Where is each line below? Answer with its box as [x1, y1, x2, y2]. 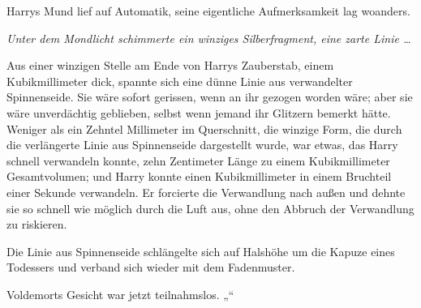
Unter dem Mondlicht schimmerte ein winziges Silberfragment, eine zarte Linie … [6, 29, 411, 46]
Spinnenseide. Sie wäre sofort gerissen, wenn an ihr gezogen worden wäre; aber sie [6, 88, 413, 105]
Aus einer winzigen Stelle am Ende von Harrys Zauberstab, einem [6, 57, 334, 74]
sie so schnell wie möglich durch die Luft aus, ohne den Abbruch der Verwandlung [6, 199, 415, 216]
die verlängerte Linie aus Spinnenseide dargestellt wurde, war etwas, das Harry [6, 136, 398, 153]
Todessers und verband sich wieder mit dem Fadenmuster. [6, 259, 295, 276]
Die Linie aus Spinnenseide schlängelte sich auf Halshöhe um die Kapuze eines [6, 242, 395, 259]
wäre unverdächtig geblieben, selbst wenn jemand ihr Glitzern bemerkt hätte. [6, 104, 391, 121]
